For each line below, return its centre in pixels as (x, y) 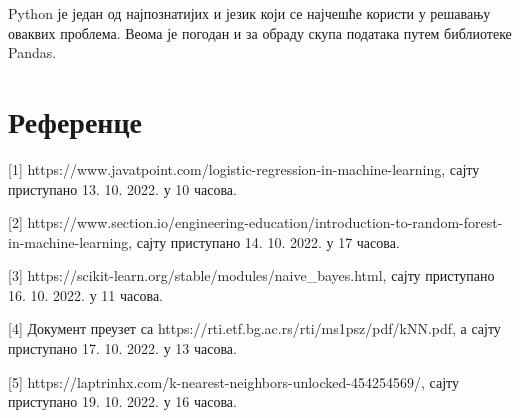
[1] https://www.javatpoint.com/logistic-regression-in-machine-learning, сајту (244, 168)
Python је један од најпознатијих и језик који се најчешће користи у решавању (249, 13)
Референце (75, 120)
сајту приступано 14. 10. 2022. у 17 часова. (268, 241)
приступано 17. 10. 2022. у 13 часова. (122, 348)
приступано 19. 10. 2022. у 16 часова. (122, 401)
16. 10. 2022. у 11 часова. (85, 294)
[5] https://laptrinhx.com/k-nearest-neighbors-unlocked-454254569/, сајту (233, 381)
